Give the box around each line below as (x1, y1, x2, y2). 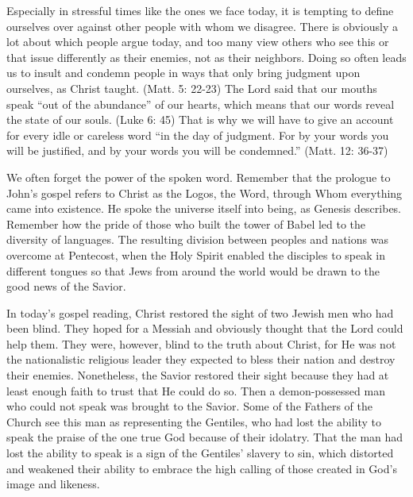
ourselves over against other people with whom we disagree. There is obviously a (6, 17, 398, 34)
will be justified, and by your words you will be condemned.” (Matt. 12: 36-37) (6, 142, 388, 159)
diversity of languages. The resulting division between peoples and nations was (6, 231, 388, 248)
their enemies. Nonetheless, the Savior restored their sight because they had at (6, 367, 389, 383)
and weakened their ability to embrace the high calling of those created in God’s (6, 460, 397, 476)
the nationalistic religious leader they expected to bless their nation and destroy (6, 351, 396, 368)
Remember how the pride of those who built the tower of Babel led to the (6, 215, 366, 232)
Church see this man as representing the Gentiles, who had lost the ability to (6, 413, 381, 430)
